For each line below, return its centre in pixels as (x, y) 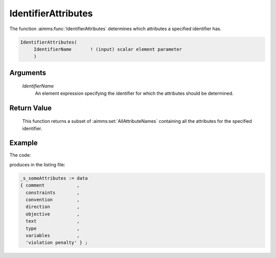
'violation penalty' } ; (57, 243)
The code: (20, 155)
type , (53, 228)
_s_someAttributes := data (54, 178)
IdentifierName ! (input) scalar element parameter (108, 49)
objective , (53, 214)
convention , (53, 199)
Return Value (31, 108)
